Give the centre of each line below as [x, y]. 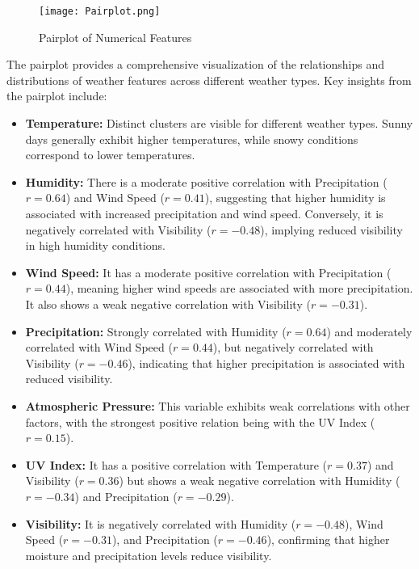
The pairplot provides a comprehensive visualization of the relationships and [196, 64]
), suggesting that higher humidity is [295, 198]
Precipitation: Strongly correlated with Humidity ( [156, 331]
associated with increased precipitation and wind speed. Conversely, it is [204, 213]
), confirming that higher [328, 539]
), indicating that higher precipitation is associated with [266, 362]
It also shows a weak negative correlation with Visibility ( [168, 303]
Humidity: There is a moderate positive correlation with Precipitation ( [206, 181]
